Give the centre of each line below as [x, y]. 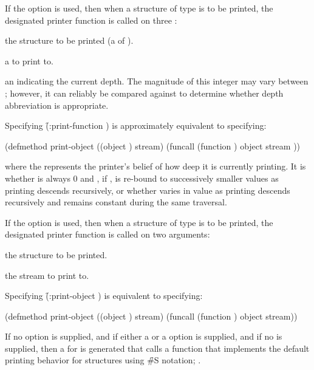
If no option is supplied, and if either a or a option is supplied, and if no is [144, 336]
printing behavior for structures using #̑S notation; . [103, 360]
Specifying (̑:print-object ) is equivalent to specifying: [104, 296]
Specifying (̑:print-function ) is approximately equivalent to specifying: [136, 125]
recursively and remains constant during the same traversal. [116, 202]
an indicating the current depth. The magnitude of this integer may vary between [157, 81]
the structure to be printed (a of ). [69, 40]
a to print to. [29, 60]
